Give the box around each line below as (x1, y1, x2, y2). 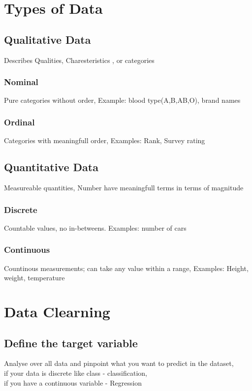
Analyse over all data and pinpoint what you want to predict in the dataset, (4, 358, 234, 368)
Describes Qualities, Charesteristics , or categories (4, 55, 155, 65)
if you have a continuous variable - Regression (4, 377, 142, 388)
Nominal (4, 76, 38, 88)
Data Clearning (4, 301, 110, 321)
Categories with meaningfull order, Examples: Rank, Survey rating (4, 135, 205, 146)
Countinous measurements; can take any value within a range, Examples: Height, (4, 263, 249, 273)
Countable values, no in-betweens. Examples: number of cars (4, 222, 187, 233)
